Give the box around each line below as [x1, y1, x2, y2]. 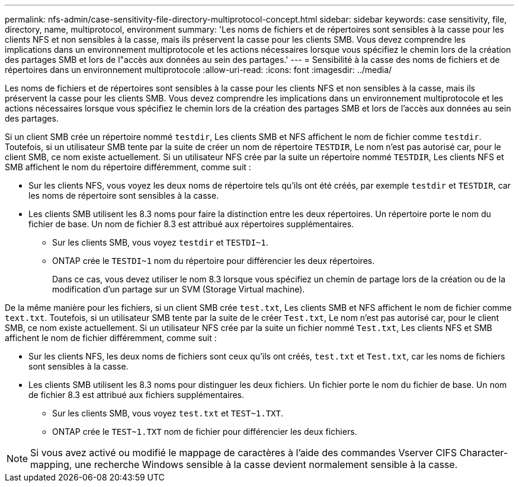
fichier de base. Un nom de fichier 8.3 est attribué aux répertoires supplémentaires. [28, 219, 354, 229]
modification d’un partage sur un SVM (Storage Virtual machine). [52, 284, 305, 294]
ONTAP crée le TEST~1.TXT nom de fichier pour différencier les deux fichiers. [52, 426, 357, 437]
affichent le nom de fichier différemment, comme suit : [5, 333, 217, 343]
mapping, [30, 459, 72, 470]
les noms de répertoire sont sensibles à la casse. [28, 190, 219, 200]
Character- [459, 447, 508, 459]
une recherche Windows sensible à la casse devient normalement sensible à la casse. [74, 459, 458, 470]
